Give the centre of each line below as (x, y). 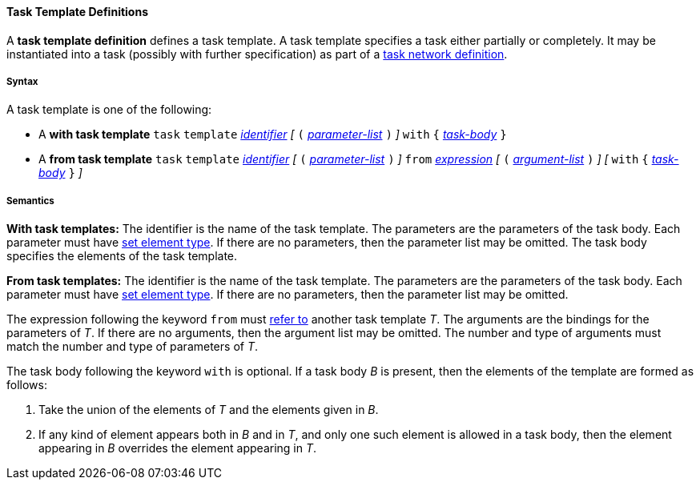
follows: (27, 385)
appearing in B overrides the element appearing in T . (178, 448)
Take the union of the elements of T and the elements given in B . (209, 410)
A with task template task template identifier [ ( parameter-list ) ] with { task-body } (273, 135)
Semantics (30, 201)
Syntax (22, 82)
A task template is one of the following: (109, 110)
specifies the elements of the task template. (122, 256)
